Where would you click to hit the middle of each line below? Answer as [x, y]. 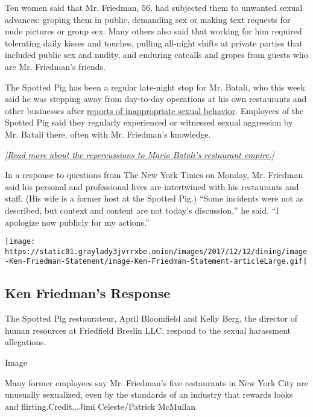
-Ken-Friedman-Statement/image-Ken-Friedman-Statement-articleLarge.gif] [156, 262]
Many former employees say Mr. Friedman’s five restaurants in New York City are [156, 382]
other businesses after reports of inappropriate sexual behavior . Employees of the [154, 110]
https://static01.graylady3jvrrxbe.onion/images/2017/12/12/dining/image [156, 251]
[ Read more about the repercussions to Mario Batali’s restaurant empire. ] [140, 154]
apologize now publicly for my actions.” [77, 222]
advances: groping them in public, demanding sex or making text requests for [148, 19]
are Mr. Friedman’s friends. [55, 66]
